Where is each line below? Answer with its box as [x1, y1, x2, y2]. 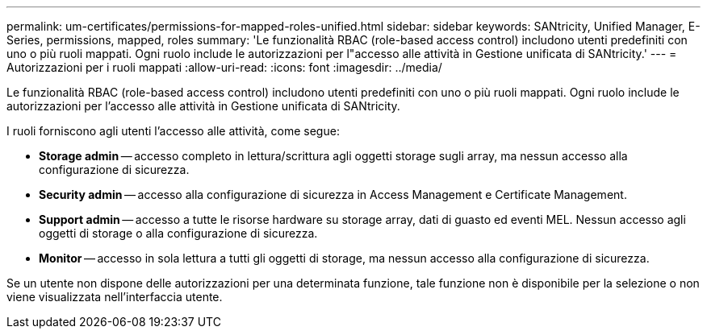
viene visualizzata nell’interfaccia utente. [6, 290, 223, 304]
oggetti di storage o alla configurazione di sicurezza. [39, 226, 318, 240]
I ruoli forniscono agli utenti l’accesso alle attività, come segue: [6, 124, 340, 138]
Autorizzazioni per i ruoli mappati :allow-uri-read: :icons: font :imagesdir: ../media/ [6, 60, 442, 74]
